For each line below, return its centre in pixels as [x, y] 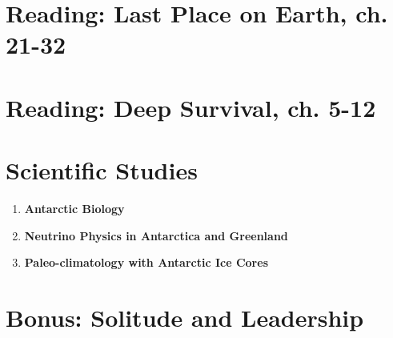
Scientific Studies [102, 170]
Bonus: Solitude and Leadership [185, 318]
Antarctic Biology [74, 209]
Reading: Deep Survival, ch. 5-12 [191, 107]
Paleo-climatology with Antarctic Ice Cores [146, 262]
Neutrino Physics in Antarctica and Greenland [156, 235]
